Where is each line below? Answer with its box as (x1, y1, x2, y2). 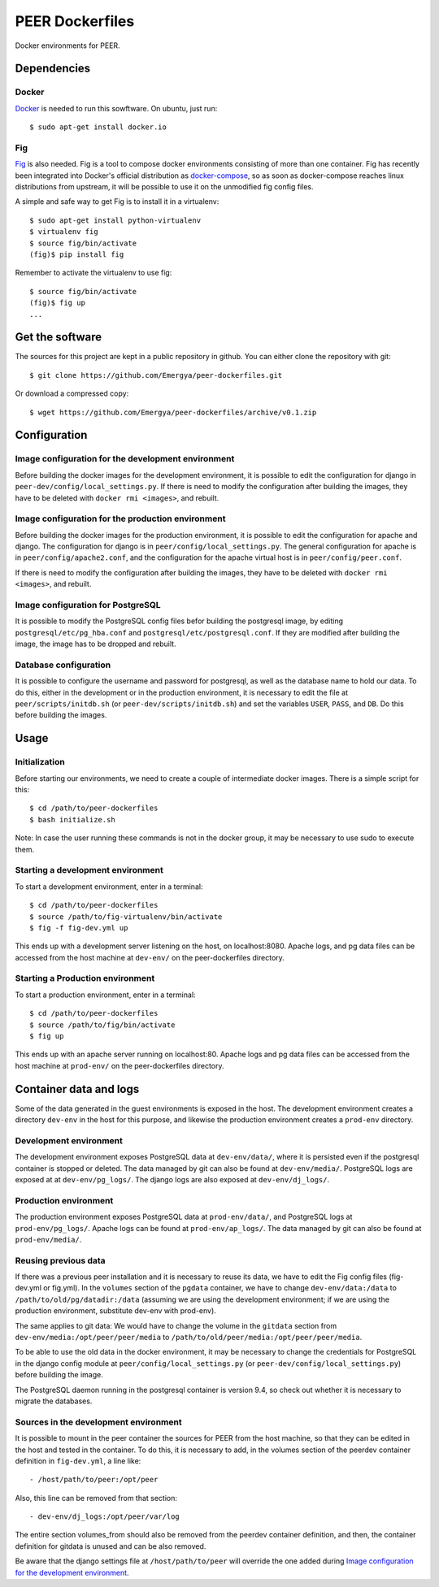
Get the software (15, 330, 102, 345)
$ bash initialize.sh (29, 815, 115, 824)
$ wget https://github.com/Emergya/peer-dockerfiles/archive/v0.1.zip (29, 407, 317, 417)
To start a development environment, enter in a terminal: (15, 882, 203, 891)
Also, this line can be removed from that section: (15, 1493, 178, 1502)
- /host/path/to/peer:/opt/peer (29, 1475, 159, 1485)
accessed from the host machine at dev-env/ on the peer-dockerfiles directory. (15, 952, 285, 962)
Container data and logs (15, 1082, 140, 1096)
